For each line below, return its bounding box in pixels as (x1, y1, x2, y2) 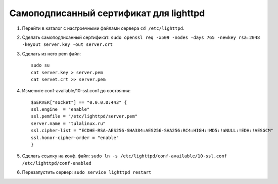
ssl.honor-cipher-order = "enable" (31, 135, 119, 141)
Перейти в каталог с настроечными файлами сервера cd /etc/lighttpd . (22, 25, 184, 31)
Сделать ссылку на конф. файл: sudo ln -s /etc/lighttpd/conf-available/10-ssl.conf (22, 153, 227, 159)
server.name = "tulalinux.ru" (31, 120, 106, 126)
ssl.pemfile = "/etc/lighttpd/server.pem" (31, 113, 138, 119)
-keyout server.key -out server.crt (22, 42, 113, 47)
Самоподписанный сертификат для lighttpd (9, 8, 205, 19)
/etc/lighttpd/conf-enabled (22, 160, 92, 166)
